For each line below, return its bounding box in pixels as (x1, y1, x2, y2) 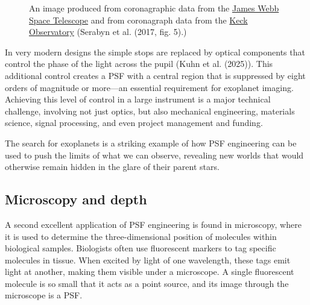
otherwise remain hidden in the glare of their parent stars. (5, 160, 220, 173)
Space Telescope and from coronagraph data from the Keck (29, 13, 248, 26)
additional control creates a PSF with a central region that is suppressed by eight (5, 69, 306, 81)
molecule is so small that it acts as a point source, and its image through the (5, 277, 289, 289)
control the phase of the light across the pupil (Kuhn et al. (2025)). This (5, 57, 273, 70)
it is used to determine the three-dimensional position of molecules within (5, 230, 277, 242)
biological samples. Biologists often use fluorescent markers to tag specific (5, 242, 276, 254)
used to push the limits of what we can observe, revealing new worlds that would (5, 148, 304, 161)
